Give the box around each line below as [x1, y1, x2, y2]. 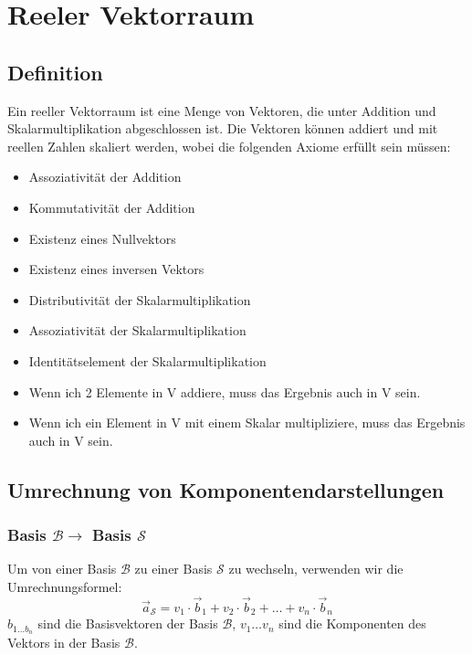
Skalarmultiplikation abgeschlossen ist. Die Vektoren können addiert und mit [7, 119, 438, 138]
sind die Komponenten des [278, 614, 426, 633]
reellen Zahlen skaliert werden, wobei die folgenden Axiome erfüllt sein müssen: [7, 136, 451, 155]
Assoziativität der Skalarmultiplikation [28, 321, 246, 340]
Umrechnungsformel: [7, 576, 122, 596]
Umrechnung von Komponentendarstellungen [7, 475, 445, 503]
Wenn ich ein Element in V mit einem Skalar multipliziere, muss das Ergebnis [28, 413, 466, 432]
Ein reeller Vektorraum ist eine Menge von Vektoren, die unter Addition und [7, 100, 436, 120]
